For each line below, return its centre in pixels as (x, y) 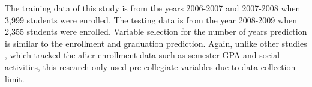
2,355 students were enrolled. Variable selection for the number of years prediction (156, 31)
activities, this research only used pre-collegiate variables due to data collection (150, 66)
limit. (15, 78)
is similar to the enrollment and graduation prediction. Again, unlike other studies (156, 43)
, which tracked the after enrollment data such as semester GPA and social (142, 55)
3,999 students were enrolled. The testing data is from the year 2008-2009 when (151, 19)
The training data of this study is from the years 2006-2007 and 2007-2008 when (153, 8)
